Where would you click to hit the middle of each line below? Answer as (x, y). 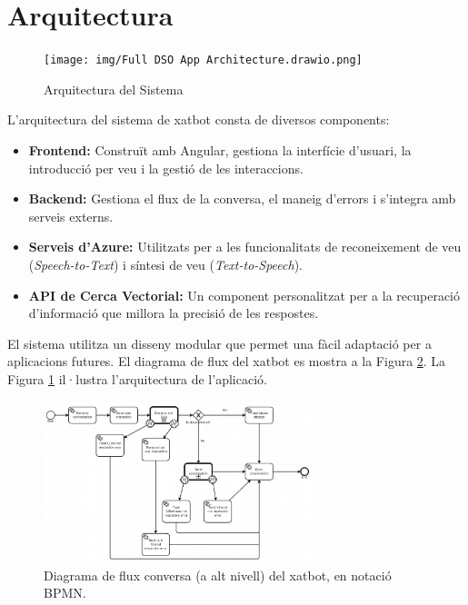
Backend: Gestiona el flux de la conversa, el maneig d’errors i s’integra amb (242, 198)
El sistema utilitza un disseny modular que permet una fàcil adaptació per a (219, 343)
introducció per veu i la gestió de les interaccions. (166, 168)
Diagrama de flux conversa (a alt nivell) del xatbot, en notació (218, 575)
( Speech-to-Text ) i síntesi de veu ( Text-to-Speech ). (165, 264)
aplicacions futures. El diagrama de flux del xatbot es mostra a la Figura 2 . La (227, 361)
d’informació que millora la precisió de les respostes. (174, 313)
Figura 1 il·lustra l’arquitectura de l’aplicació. (137, 378)
